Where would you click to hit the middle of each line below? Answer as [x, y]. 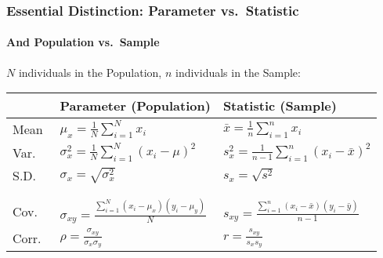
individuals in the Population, [90, 72]
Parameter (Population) [135, 106]
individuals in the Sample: [238, 72]
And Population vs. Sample [83, 42]
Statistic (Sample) [280, 106]
